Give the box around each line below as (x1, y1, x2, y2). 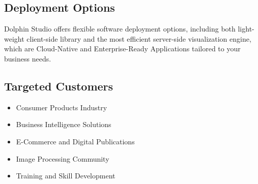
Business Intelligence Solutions (16, 119, 111, 130)
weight (4, 33, 24, 44)
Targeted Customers (4, 78, 113, 94)
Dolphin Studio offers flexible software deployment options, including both (4, 23, 236, 34)
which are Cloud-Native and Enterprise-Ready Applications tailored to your (4, 43, 241, 54)
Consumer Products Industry (16, 102, 107, 112)
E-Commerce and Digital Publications (16, 136, 135, 146)
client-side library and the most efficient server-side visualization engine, (26, 33, 251, 44)
